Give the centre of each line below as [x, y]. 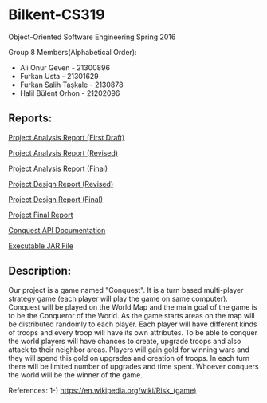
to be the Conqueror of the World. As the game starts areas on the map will [132, 315]
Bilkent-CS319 [57, 15]
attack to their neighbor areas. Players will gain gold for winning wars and [129, 350]
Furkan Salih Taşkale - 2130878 [71, 85]
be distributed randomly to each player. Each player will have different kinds [133, 324]
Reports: [30, 119]
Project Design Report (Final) [56, 199]
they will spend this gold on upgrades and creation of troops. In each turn [129, 358]
